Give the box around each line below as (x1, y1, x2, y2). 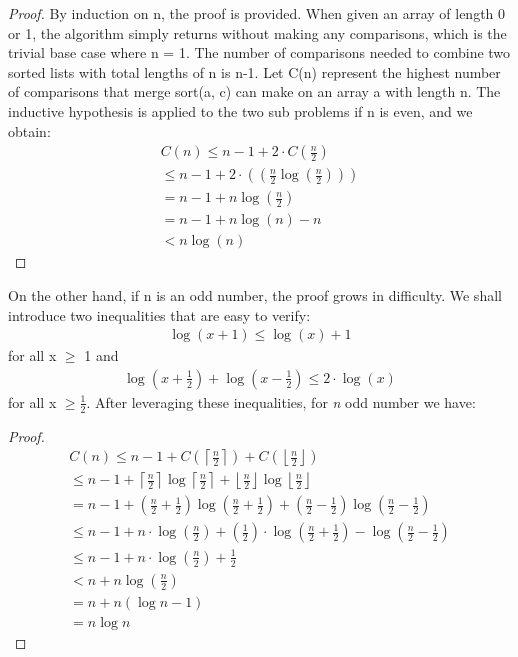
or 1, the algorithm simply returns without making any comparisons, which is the (8, 22, 507, 43)
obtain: (8, 120, 51, 141)
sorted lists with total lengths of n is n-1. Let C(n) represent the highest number (8, 61, 501, 82)
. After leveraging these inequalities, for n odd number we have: (86, 391, 476, 412)
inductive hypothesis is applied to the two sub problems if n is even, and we (8, 100, 473, 121)
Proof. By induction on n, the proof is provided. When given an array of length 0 (8, 3, 506, 23)
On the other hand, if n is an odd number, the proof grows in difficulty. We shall (8, 284, 502, 305)
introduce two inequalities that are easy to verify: (8, 304, 311, 325)
